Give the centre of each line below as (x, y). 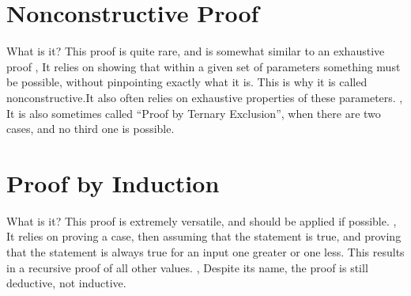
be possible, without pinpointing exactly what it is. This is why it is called (187, 82)
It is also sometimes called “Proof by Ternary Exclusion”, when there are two (194, 113)
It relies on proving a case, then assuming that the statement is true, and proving (204, 236)
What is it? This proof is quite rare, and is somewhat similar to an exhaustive (196, 51)
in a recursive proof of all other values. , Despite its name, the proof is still (187, 267)
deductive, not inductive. (66, 283)
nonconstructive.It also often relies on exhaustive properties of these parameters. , (205, 97)
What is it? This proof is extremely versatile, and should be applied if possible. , (202, 220)
